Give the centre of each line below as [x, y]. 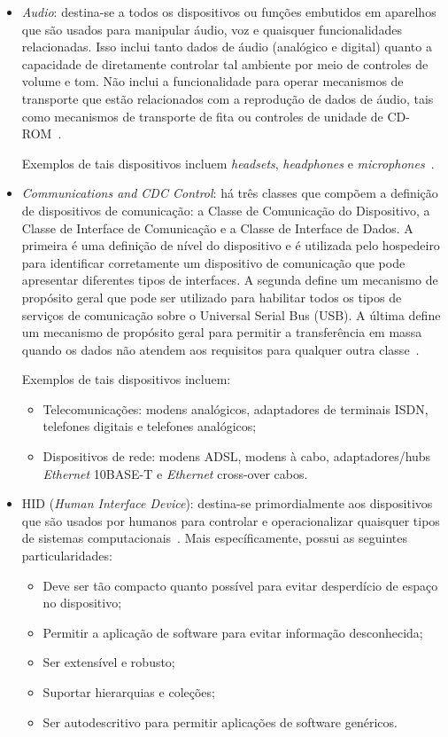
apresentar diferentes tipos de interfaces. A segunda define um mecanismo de [230, 280]
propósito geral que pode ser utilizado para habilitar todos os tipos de [212, 297]
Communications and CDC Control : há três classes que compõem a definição [230, 193]
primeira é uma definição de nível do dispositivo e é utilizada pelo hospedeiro [231, 245]
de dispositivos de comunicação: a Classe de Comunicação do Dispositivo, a [226, 210]
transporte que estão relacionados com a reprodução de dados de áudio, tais [228, 98]
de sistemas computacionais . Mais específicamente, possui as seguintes [214, 538]
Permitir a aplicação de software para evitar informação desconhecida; [233, 632]
